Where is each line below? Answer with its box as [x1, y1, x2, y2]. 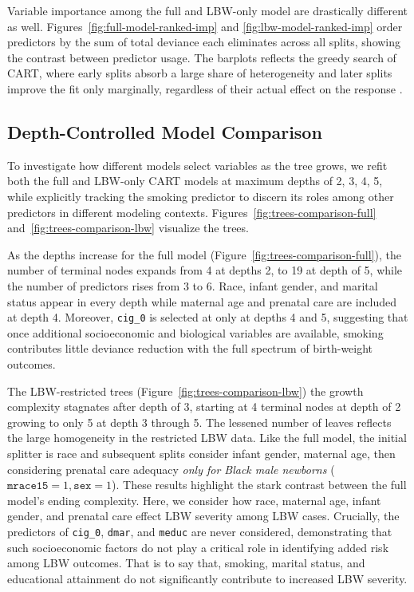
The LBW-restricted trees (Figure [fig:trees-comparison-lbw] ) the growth [7, 382, 364, 399]
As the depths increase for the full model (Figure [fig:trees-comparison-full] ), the [7, 246, 401, 262]
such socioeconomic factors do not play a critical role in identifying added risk [7, 539, 389, 555]
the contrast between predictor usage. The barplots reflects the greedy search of [7, 49, 396, 65]
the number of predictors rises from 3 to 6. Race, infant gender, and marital [7, 277, 378, 294]
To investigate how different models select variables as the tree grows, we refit [7, 156, 388, 173]
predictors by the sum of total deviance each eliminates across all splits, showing [7, 34, 401, 50]
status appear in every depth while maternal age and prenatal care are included [7, 293, 397, 310]
